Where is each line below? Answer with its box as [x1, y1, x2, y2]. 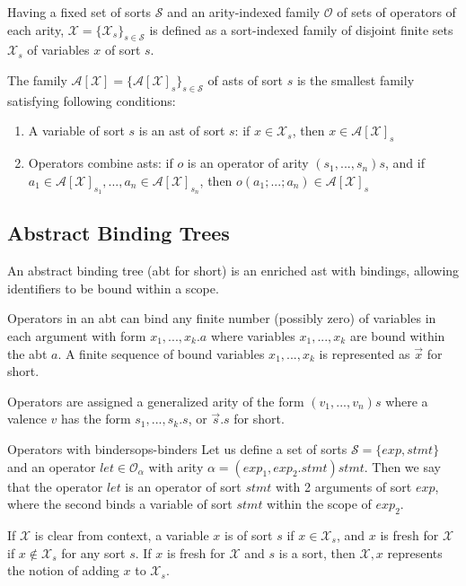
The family [7, 70, 67, 89]
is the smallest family [296, 70, 415, 89]
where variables [210, 326, 295, 345]
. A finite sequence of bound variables [57, 344, 265, 363]
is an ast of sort [138, 121, 225, 140]
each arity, [7, 20, 65, 39]
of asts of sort [207, 70, 284, 89]
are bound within [349, 326, 445, 345]
